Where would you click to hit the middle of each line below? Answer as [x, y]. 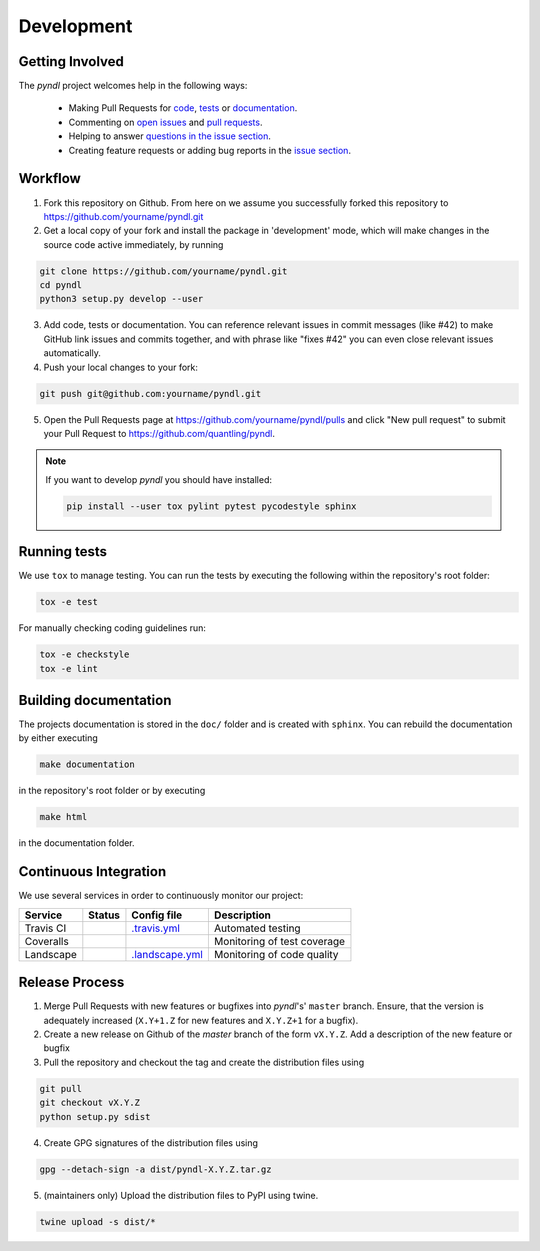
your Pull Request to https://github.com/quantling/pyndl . [159, 433]
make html [63, 817]
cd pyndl [61, 285]
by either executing [58, 738]
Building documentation [95, 700]
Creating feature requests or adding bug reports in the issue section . [210, 150]
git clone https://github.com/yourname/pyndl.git [163, 271]
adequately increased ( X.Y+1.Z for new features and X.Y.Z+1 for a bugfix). [201, 1020]
